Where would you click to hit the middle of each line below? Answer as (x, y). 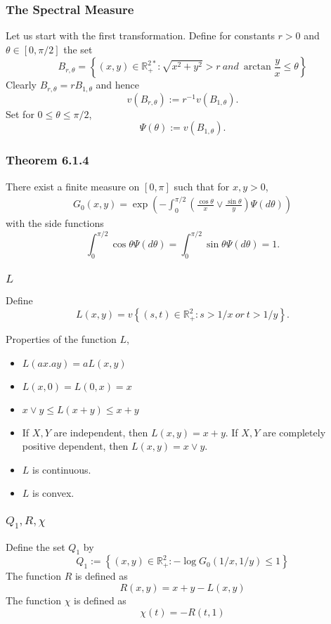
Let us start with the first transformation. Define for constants (140, 35)
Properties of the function (61, 339)
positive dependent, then (75, 446)
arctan (257, 67)
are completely (294, 432)
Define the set (35, 546)
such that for (202, 186)
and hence (117, 85)
